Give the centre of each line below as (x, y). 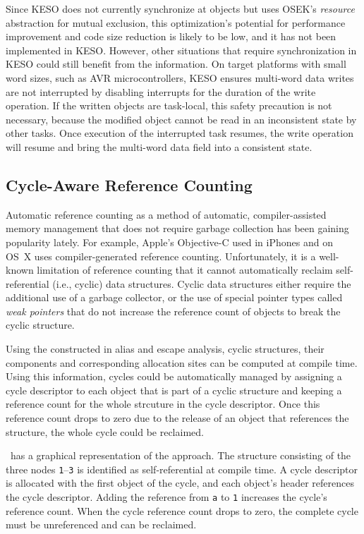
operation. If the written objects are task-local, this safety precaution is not (169, 105)
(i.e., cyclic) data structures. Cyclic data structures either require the (202, 283)
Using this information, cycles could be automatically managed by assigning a (174, 376)
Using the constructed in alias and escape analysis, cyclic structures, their (165, 349)
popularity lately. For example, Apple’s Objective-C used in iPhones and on (169, 242)
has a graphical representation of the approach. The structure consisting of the (181, 455)
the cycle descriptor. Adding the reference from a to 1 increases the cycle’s (166, 497)
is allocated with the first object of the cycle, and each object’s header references (180, 483)
